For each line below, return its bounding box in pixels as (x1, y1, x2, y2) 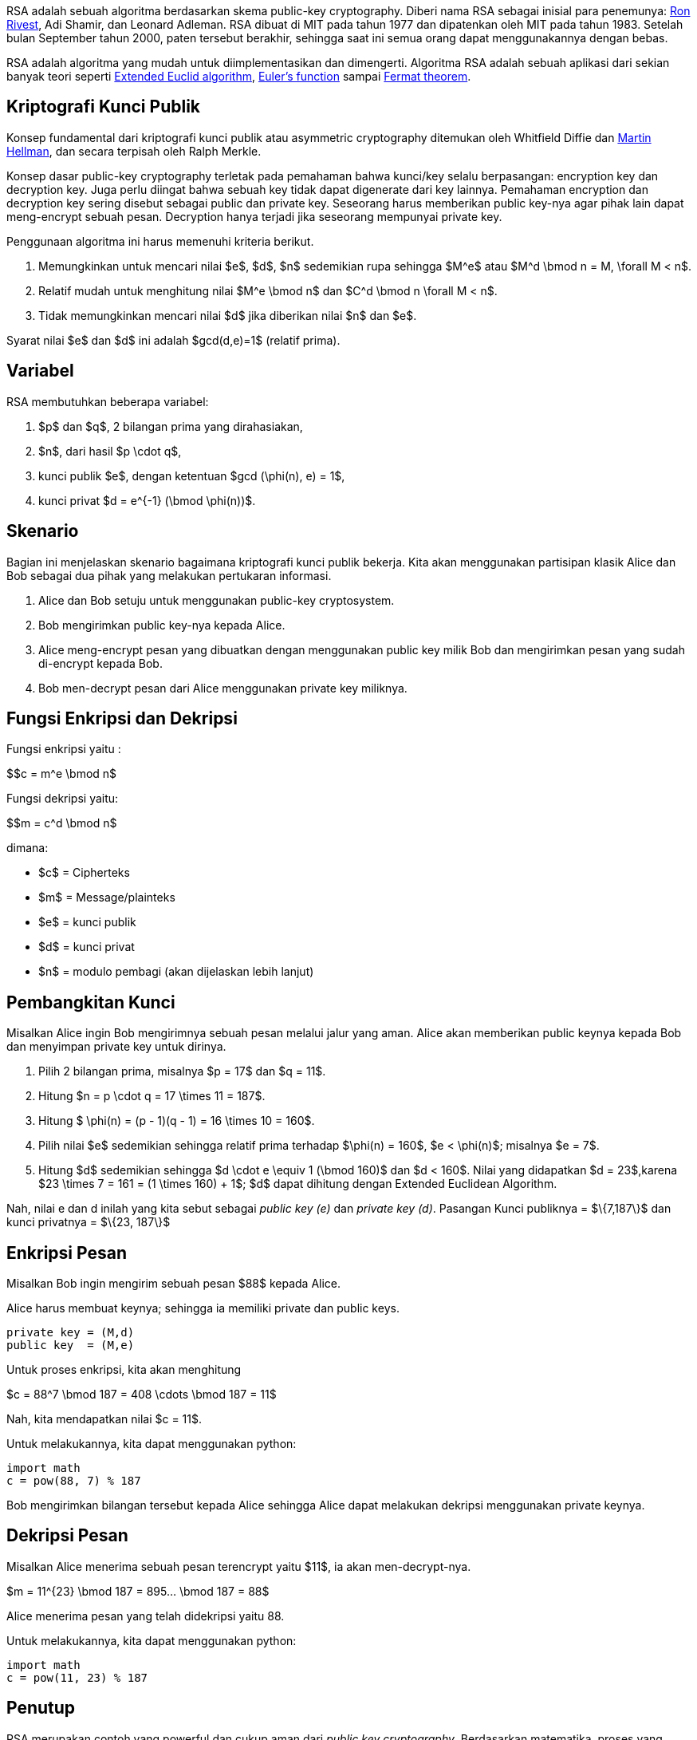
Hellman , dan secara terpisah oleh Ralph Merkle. (6, 144, 262, 158)
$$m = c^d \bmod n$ (6, 816, 117, 831)
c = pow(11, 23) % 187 (6, 1671, 148, 1684)
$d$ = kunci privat (38, 940, 135, 954)
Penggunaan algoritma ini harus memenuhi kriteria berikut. (6, 234, 314, 248)
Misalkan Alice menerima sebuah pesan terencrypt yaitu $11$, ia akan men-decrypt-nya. (6, 1559, 471, 1573)
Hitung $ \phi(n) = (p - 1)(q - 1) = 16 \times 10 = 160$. (38, 1114, 315, 1128)
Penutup (6, 1698, 76, 1718)
